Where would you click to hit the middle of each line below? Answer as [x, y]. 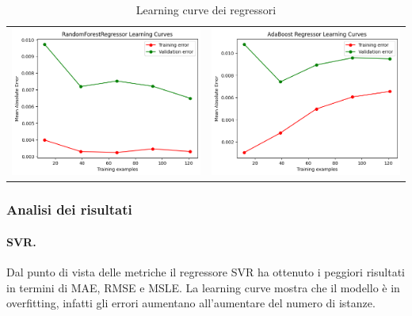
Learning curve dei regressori [206, 10]
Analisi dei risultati [69, 209]
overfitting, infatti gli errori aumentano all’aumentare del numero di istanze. [191, 303]
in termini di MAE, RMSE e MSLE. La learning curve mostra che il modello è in [203, 287]
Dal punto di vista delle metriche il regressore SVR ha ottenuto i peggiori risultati [206, 272]
